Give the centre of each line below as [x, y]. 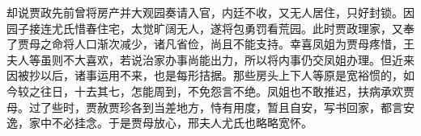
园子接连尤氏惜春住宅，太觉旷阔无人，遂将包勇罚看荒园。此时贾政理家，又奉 [210, 28]
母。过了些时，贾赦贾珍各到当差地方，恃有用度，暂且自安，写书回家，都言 [205, 107]
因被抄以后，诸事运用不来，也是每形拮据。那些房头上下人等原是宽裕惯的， [205, 75]
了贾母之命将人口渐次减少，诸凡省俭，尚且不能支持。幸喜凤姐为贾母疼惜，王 [210, 44]
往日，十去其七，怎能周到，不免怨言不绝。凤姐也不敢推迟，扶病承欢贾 [227, 91]
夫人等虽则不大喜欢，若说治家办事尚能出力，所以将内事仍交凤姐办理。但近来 [210, 59]
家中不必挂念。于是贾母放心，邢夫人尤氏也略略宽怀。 [170, 123]
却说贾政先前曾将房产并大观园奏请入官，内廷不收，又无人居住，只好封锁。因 [210, 12]
